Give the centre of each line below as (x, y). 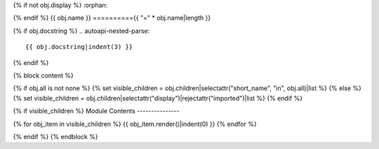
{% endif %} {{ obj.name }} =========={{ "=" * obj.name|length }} (112, 18)
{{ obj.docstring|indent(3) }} (79, 47)
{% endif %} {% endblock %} (55, 136)
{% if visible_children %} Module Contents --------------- (96, 111)
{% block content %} (43, 75)
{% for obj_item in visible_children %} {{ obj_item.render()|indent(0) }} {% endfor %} (135, 124)
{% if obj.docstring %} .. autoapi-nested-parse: (81, 31)
